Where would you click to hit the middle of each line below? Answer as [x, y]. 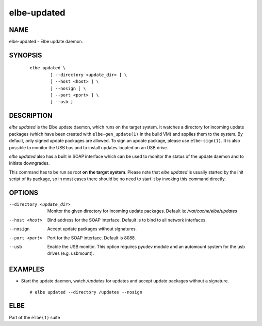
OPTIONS [24, 193]
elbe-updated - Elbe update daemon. [46, 42]
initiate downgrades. [29, 163]
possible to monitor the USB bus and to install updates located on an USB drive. [89, 147]
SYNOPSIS [25, 55]
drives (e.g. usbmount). [71, 253]
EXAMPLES [27, 270]
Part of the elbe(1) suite [34, 317]
